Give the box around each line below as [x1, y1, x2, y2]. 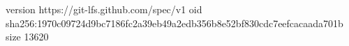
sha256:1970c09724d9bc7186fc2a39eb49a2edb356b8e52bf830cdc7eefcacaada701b [6, 15, 343, 30]
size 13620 [6, 29, 49, 44]
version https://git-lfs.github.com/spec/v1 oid [6, 2, 202, 16]
